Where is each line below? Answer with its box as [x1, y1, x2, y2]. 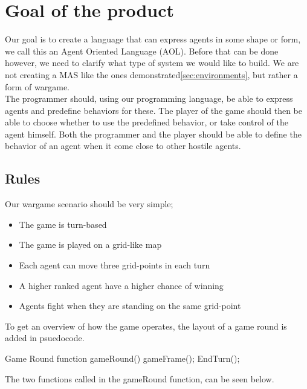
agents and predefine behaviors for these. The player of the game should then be [5, 104, 303, 116]
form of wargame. [5, 80, 70, 93]
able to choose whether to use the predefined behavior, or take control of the [5, 116, 288, 128]
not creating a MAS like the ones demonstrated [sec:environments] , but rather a [5, 68, 298, 81]
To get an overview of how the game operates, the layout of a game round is [5, 319, 287, 332]
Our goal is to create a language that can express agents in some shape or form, [5, 33, 301, 45]
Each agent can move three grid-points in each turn [19, 259, 210, 271]
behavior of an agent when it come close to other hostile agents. [5, 139, 241, 152]
